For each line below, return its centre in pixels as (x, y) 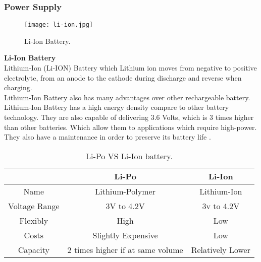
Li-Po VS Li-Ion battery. (129, 156)
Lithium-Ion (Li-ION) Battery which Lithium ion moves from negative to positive (130, 68)
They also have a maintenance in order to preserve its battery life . (108, 137)
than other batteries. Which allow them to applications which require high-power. (130, 127)
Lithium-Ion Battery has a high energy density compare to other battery (117, 107)
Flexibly (34, 220)
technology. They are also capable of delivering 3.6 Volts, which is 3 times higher (129, 117)
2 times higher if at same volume (125, 249)
